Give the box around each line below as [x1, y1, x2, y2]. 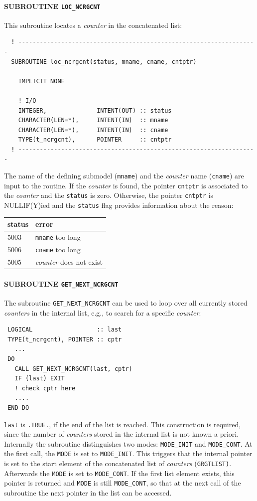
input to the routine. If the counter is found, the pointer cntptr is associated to [4, 180, 248, 190]
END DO [7, 404, 29, 411]
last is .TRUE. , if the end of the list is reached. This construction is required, [4, 419, 241, 429]
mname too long [35, 232, 81, 242]
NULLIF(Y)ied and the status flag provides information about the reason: [4, 200, 234, 210]
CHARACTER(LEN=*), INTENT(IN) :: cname [18, 126, 168, 134]
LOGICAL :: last [7, 326, 122, 334]
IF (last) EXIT [14, 375, 65, 382]
